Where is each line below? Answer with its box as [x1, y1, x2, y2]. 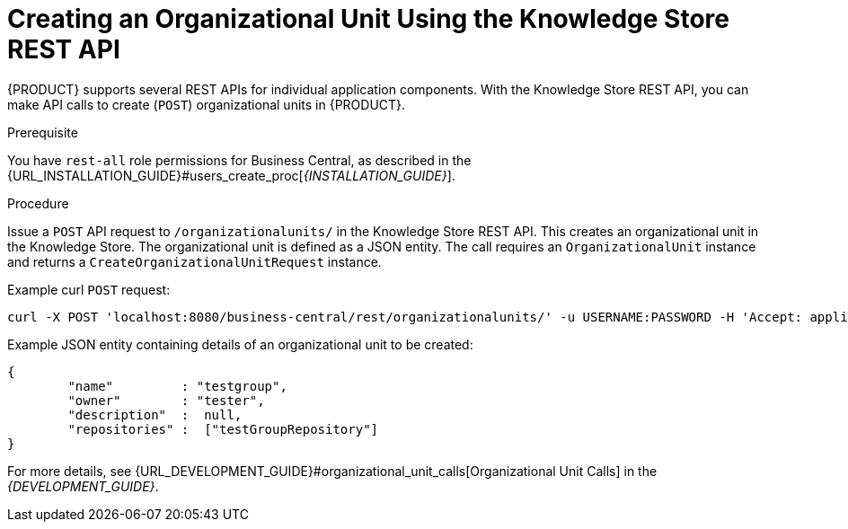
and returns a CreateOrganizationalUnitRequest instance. [7, 253, 382, 269]
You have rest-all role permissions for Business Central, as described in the [7, 152, 472, 168]
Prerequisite [7, 124, 78, 140]
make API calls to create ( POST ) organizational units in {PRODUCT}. [7, 96, 406, 112]
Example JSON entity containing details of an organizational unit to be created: [7, 336, 473, 352]
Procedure [7, 195, 69, 211]
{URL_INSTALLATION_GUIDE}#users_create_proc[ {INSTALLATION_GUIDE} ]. [7, 167, 455, 183]
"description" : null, [67, 407, 243, 422]
